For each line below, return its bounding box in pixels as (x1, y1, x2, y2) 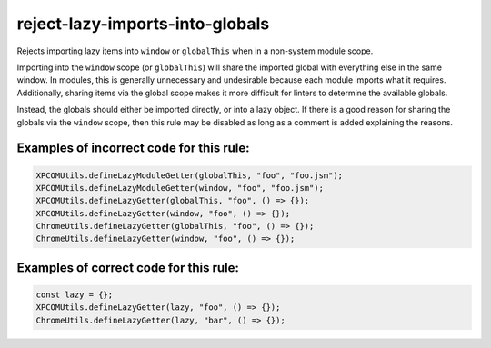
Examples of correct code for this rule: (16, 260, 240, 275)
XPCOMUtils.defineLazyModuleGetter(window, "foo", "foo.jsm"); (35, 183, 325, 193)
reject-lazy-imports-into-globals (16, 14, 270, 34)
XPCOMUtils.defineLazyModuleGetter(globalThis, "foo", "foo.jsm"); (35, 170, 344, 181)
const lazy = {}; (35, 290, 114, 300)
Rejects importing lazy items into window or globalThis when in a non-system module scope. (16, 45, 374, 56)
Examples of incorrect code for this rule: (16, 141, 250, 156)
